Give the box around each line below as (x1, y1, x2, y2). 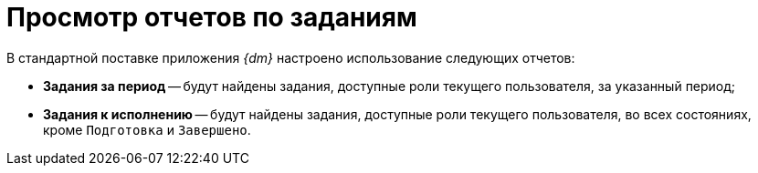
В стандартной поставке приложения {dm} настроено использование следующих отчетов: (6, 49, 575, 66)
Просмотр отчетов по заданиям (6, 2, 417, 33)
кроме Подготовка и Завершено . (43, 121, 251, 137)
